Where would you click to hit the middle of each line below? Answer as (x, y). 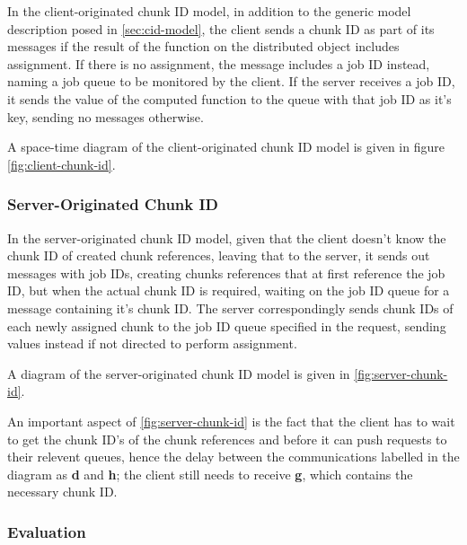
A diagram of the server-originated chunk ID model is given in (179, 373)
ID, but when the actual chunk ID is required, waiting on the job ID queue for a (229, 290)
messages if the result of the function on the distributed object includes (203, 46)
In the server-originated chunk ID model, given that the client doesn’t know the (227, 237)
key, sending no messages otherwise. (106, 116)
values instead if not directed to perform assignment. (152, 343)
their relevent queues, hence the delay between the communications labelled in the (233, 457)
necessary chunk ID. (62, 492)
